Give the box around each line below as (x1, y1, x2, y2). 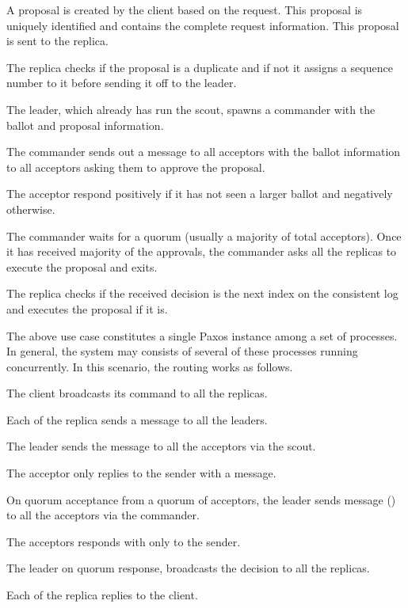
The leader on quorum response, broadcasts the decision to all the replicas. (6, 560, 370, 576)
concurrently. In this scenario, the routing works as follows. (6, 358, 293, 374)
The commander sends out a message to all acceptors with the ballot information (6, 143, 401, 160)
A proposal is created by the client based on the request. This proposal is (6, 2, 363, 17)
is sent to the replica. (6, 32, 109, 49)
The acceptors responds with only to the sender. (6, 533, 241, 549)
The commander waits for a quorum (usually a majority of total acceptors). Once (6, 227, 402, 244)
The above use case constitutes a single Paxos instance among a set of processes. (6, 327, 398, 344)
